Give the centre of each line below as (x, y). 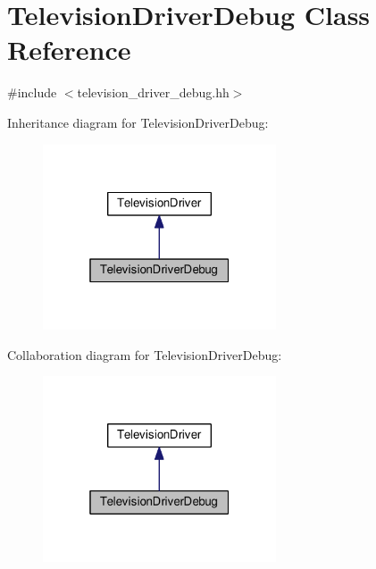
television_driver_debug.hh (153, 92)
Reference (69, 50)
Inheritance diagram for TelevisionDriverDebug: (138, 122)
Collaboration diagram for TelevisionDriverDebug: (145, 354)
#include (32, 92)
